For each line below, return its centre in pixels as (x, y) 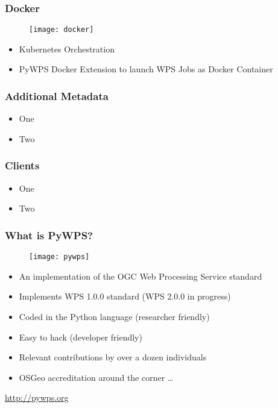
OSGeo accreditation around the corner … (96, 377)
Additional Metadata (57, 96)
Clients (22, 165)
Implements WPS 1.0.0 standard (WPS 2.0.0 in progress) (125, 296)
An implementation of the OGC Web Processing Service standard (141, 276)
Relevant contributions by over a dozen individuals (113, 357)
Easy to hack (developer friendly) (81, 337)
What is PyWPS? (49, 235)
